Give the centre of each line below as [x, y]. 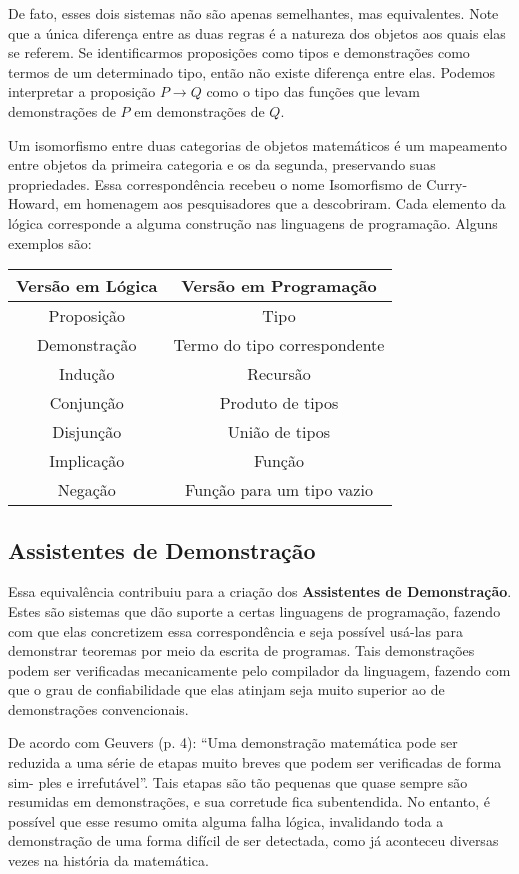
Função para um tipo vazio [279, 490]
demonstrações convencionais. [98, 708]
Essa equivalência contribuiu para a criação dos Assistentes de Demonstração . [260, 591]
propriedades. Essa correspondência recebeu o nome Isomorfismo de [215, 183]
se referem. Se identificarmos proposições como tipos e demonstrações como [239, 52]
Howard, [33, 203]
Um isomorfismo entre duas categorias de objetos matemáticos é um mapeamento [258, 144]
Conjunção [86, 403]
